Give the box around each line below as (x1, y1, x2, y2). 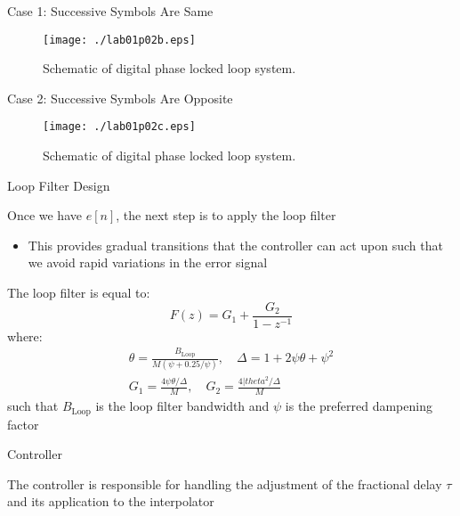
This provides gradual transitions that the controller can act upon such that (28, 235, 443, 254)
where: (7, 326, 43, 345)
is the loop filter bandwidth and (95, 397, 270, 415)
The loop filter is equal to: (7, 283, 150, 302)
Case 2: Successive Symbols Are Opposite (7, 88, 233, 107)
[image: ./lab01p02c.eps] (43, 120, 196, 134)
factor (7, 414, 39, 433)
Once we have (7, 206, 82, 225)
